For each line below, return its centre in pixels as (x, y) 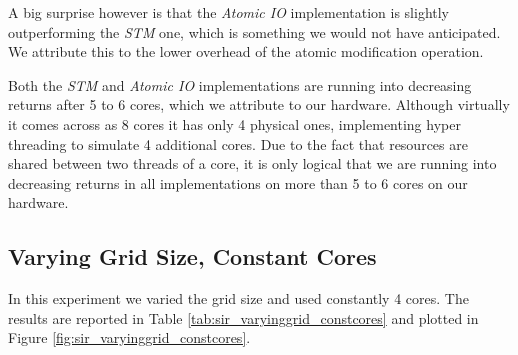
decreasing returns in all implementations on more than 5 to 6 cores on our (238, 182)
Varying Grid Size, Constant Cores (192, 256)
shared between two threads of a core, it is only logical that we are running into (252, 163)
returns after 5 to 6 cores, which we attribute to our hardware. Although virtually (259, 104)
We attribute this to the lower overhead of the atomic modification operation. (246, 51)
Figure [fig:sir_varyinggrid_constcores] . (129, 337)
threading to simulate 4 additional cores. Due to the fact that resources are (238, 143)
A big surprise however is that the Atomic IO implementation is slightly (229, 12)
